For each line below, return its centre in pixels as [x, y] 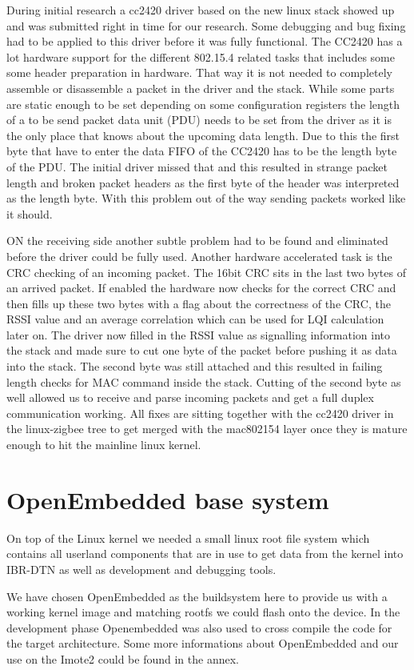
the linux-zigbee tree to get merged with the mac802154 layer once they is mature [207, 429]
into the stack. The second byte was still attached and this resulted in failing [195, 366]
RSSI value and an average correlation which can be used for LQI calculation [195, 319]
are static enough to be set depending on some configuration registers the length [203, 104]
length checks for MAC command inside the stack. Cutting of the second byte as [204, 381]
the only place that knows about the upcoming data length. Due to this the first [203, 135]
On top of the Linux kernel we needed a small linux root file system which [188, 538]
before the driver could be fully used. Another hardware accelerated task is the [199, 256]
